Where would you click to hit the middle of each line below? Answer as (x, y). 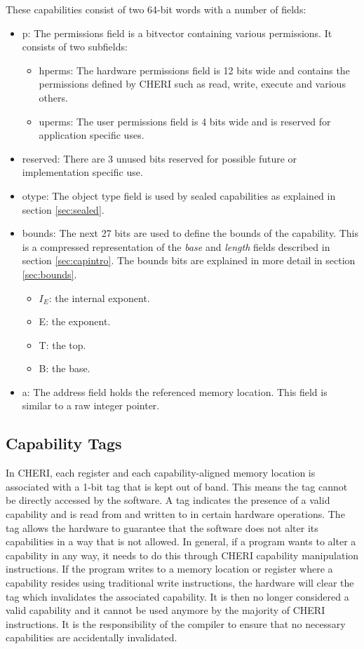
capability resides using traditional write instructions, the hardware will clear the (180, 583)
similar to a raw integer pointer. (91, 405)
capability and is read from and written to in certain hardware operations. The (175, 514)
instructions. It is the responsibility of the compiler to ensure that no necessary (176, 623)
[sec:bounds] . (49, 274)
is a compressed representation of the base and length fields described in (176, 246)
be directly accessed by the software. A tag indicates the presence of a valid (168, 500)
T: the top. (62, 344)
